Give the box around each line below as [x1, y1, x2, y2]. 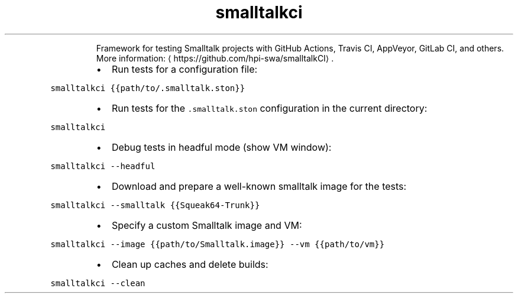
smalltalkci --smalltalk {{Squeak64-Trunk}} [50, 200, 260, 210]
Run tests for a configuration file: [111, 63, 258, 75]
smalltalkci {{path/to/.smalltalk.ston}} [50, 83, 245, 93]
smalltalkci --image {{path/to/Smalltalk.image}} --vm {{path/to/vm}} [50, 239, 385, 249]
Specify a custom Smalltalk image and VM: [111, 219, 302, 231]
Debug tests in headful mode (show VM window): [111, 141, 332, 153]
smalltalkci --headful [50, 161, 156, 171]
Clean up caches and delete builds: [111, 258, 268, 270]
